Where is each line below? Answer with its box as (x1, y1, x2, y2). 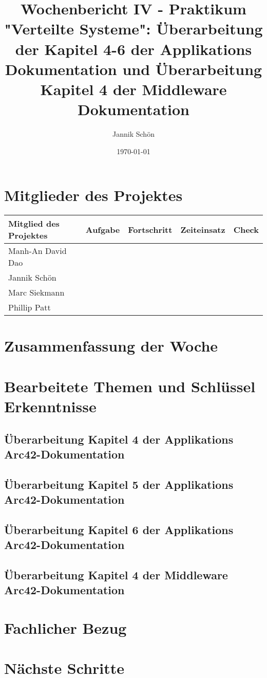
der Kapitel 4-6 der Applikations (15, 38, 252, 59)
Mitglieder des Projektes (4, 185, 183, 206)
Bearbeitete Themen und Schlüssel (4, 375, 256, 396)
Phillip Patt (8, 301, 51, 314)
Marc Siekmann (8, 286, 65, 299)
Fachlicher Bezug (4, 617, 127, 638)
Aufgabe (85, 223, 120, 235)
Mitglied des (8, 217, 60, 230)
